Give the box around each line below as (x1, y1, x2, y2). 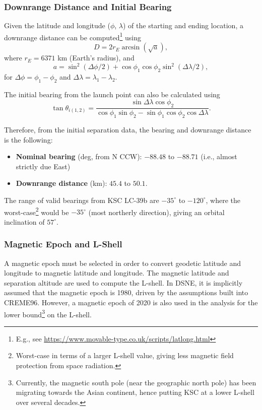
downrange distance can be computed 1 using (4, 30, 142, 42)
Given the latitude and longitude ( (4, 20, 110, 31)
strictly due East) (16, 161, 71, 171)
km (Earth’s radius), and (57, 52, 135, 63)
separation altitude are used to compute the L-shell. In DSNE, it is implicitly (4, 277, 243, 288)
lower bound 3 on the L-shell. (4, 307, 92, 319)
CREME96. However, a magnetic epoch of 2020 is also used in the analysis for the (4, 297, 258, 307)
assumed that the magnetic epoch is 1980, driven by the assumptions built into (4, 287, 248, 298)
